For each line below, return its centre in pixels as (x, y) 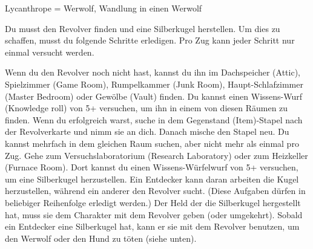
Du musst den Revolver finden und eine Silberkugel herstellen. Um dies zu (143, 28)
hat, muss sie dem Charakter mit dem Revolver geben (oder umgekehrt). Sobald (154, 214)
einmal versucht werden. (50, 52)
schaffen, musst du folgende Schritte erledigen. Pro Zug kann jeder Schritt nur (150, 40)
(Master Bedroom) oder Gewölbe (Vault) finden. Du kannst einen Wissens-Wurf (154, 96)
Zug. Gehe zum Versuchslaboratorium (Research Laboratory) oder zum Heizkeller (156, 155)
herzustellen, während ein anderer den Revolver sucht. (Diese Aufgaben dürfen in (155, 191)
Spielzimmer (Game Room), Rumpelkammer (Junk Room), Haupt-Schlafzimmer (154, 84)
